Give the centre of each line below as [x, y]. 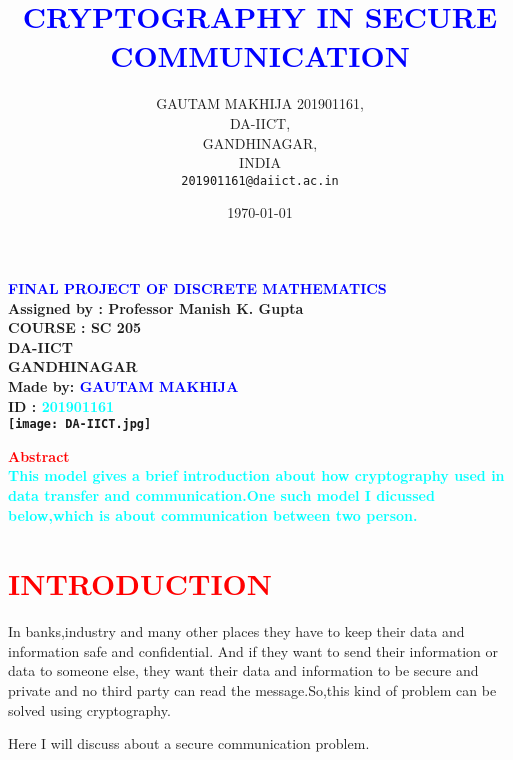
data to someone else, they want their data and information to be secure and [243, 670]
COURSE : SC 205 [75, 327]
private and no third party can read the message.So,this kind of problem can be [252, 690]
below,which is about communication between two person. [213, 514]
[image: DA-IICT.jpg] [80, 424]
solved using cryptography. [89, 709]
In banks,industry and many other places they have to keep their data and [236, 631]
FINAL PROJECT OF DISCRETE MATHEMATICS [197, 287]
